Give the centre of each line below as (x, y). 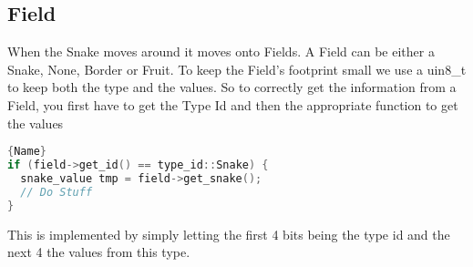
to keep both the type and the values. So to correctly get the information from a (232, 87)
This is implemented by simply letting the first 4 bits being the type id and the (229, 234)
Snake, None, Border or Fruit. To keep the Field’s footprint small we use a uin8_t (237, 69)
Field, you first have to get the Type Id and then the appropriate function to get (233, 104)
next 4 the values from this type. (99, 252)
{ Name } (27, 152)
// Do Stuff (57, 192)
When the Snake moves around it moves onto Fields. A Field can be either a (221, 51)
